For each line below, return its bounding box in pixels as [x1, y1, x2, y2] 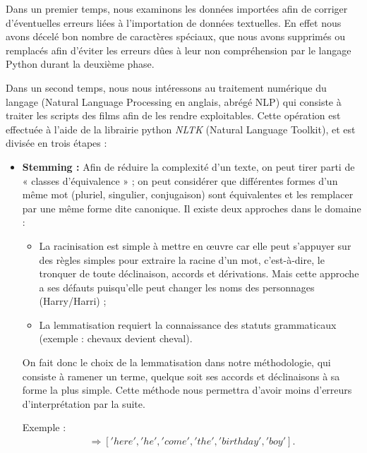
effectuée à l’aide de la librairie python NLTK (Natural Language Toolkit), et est [6, 121, 356, 136]
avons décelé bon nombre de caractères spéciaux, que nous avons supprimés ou [6, 29, 345, 44]
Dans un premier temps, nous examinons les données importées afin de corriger [6, 1, 348, 16]
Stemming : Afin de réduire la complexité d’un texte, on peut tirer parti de [22, 159, 355, 174]
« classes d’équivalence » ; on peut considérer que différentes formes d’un [22, 173, 338, 188]
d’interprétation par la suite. [22, 396, 145, 411]
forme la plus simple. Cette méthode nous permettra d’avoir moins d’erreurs [22, 382, 352, 397]
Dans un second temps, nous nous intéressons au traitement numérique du [6, 80, 327, 95]
